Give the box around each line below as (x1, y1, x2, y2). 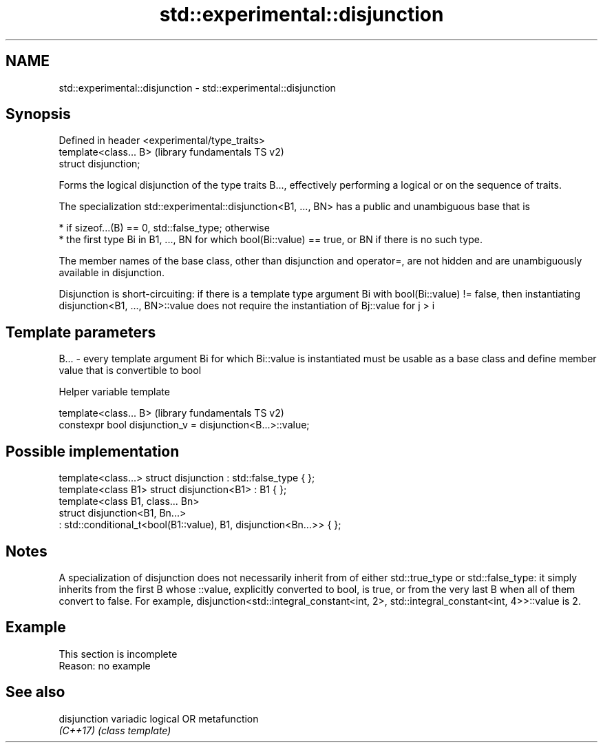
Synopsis (6, 105, 71, 123)
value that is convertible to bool (59, 364, 202, 377)
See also (6, 683, 65, 701)
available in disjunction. (59, 267, 165, 279)
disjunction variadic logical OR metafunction (59, 712, 259, 725)
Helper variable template (59, 386, 170, 398)
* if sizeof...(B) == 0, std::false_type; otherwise (59, 222, 270, 234)
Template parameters (6, 323, 156, 341)
